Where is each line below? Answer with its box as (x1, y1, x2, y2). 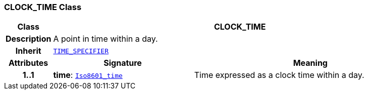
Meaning (293, 58, 328, 68)
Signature (103, 58, 142, 68)
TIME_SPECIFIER (53, 47, 109, 55)
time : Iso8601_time (53, 70, 123, 80)
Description (6, 34, 51, 44)
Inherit (15, 46, 41, 56)
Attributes (9, 58, 48, 68)
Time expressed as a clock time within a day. (194, 70, 364, 80)
